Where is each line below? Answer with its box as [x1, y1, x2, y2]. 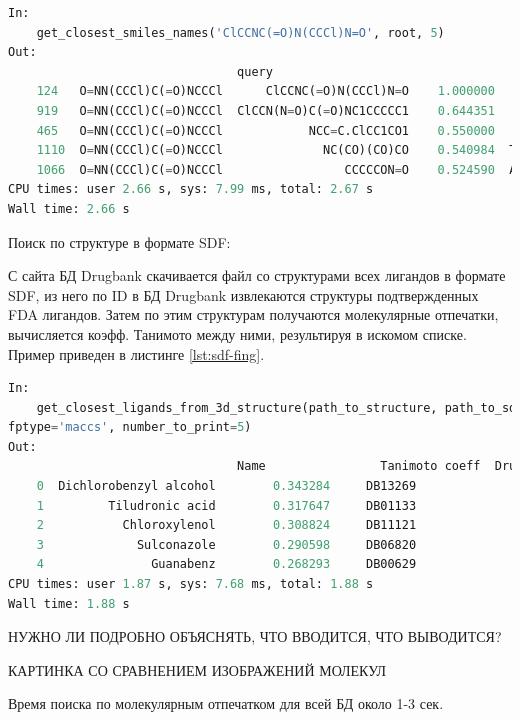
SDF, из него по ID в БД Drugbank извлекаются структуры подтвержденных [8, 284, 479, 305]
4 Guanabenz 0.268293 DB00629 [36, 557, 417, 572]
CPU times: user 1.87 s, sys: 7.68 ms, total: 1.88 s [8, 577, 374, 592]
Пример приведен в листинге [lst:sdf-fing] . [8, 343, 265, 364]
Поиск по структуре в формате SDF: [8, 231, 231, 252]
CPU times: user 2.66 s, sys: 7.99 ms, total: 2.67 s [8, 182, 374, 197]
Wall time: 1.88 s [8, 596, 130, 611]
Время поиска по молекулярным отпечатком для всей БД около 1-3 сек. [8, 693, 444, 714]
